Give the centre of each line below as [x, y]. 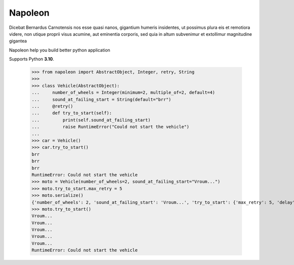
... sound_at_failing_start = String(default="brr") [101, 99]
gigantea [18, 41]
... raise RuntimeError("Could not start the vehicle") [110, 127]
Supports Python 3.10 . [32, 59]
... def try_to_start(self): [72, 113]
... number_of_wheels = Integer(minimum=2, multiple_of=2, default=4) [123, 93]
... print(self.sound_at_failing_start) [91, 120]
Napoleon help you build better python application [60, 50]
